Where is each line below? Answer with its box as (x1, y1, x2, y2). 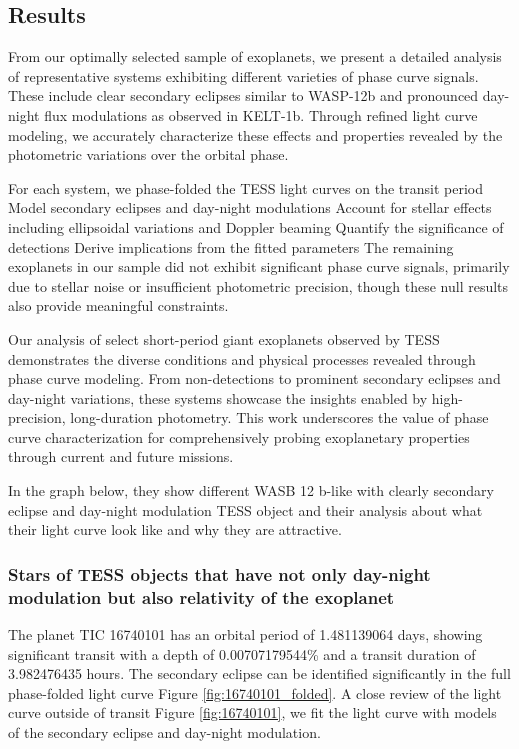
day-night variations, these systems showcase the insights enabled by (8, 387, 428, 408)
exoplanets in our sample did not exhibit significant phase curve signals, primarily (8, 256, 510, 277)
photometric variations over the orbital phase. (8, 144, 289, 165)
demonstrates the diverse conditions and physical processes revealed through (8, 348, 476, 369)
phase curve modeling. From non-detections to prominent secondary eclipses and (8, 368, 501, 389)
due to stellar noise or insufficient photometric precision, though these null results (8, 275, 509, 296)
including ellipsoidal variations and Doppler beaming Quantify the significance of (8, 216, 504, 237)
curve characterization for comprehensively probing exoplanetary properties (8, 426, 470, 447)
